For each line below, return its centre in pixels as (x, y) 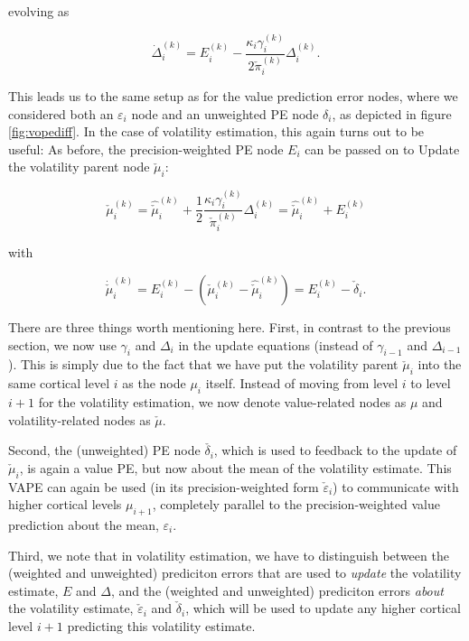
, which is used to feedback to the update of (335, 450)
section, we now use (62, 344)
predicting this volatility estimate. (161, 625)
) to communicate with (396, 486)
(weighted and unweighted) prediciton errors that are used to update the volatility (235, 573)
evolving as (39, 11)
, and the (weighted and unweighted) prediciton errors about (277, 590)
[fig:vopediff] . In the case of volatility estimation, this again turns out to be (216, 131)
